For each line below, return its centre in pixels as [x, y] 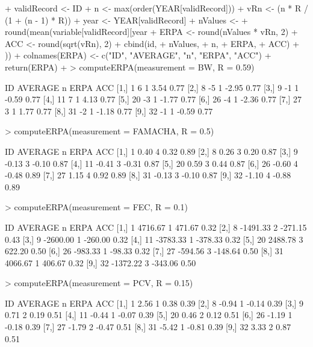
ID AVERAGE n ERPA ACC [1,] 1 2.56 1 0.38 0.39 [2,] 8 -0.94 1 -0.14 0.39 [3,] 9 [154, 303]
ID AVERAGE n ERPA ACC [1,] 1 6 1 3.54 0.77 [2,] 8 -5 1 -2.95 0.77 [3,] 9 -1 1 [152, 87]
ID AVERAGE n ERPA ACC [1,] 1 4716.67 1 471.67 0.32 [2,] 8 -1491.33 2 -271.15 [156, 227]
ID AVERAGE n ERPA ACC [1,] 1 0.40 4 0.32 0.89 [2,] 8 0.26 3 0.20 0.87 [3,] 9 [151, 151]
